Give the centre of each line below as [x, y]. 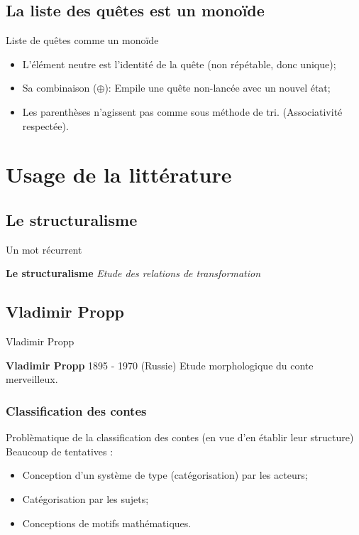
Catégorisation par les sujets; [85, 498]
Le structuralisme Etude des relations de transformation [133, 273]
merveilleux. [32, 379]
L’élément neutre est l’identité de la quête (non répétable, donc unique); [179, 64]
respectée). [45, 125]
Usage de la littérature [119, 174]
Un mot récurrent [44, 249]
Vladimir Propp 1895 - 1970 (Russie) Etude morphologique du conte [160, 365]
